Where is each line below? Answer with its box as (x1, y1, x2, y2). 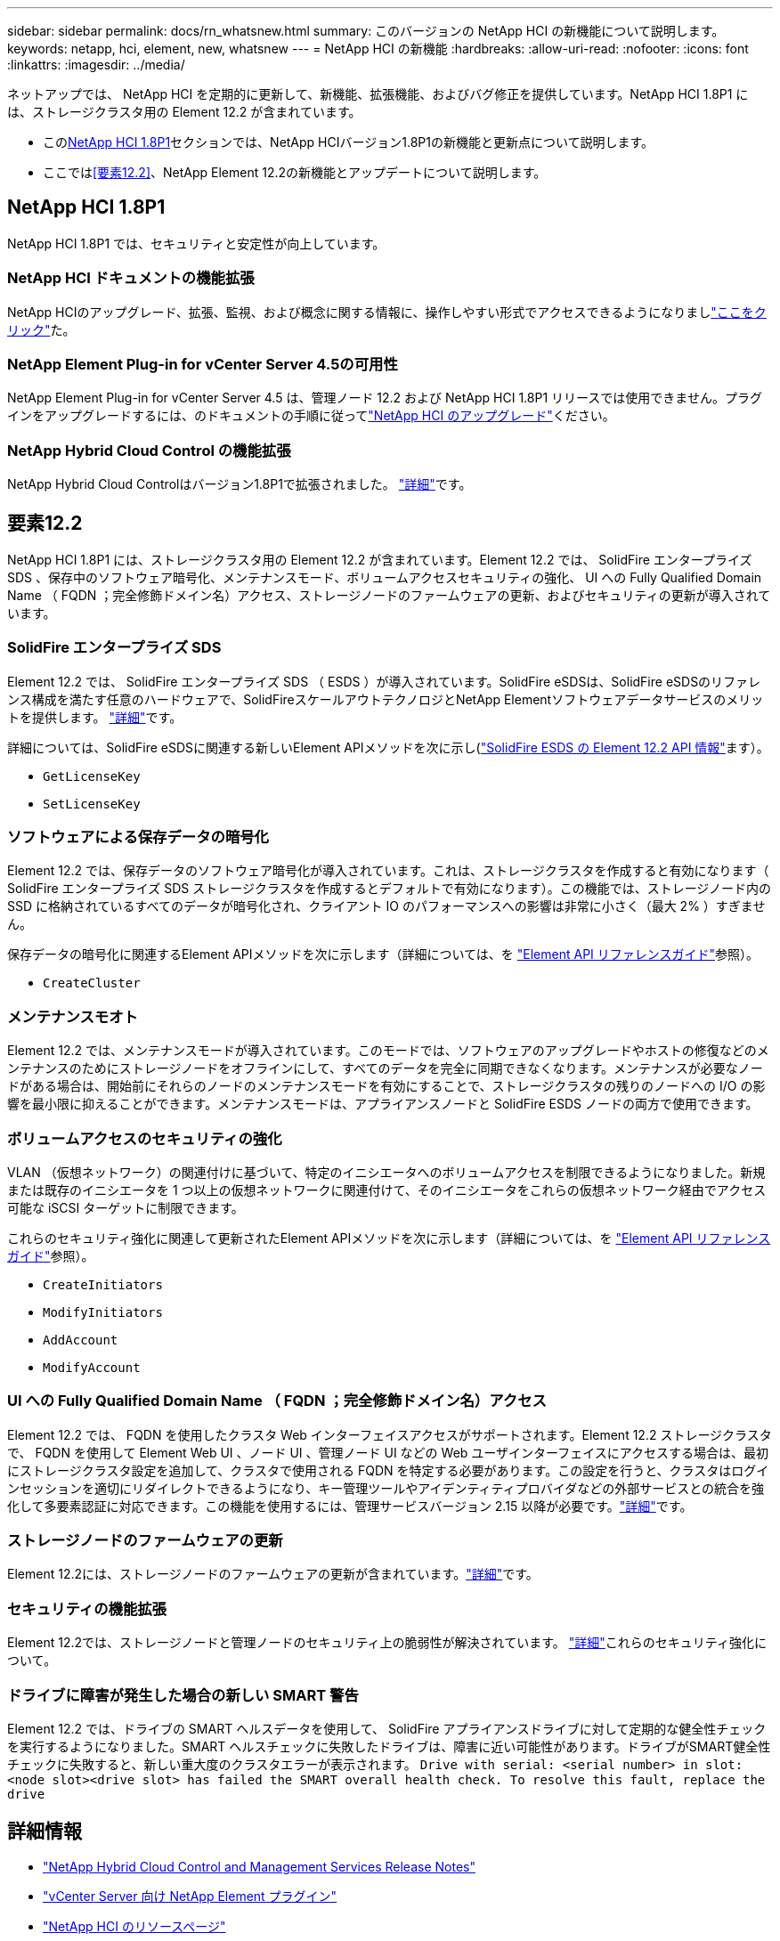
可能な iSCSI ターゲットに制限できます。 (7, 1199, 244, 1215)
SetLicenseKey (43, 796, 141, 811)
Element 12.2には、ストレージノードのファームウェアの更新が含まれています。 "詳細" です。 (7, 1566, 539, 1582)
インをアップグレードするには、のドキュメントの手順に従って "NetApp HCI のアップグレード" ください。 (7, 408, 615, 424)
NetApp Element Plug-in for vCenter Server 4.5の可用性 (7, 354, 398, 373)
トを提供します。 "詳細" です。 (7, 709, 183, 725)
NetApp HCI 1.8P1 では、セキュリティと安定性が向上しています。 (7, 235, 386, 251)
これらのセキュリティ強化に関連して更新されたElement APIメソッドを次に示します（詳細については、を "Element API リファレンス (7, 1230, 771, 1246)
